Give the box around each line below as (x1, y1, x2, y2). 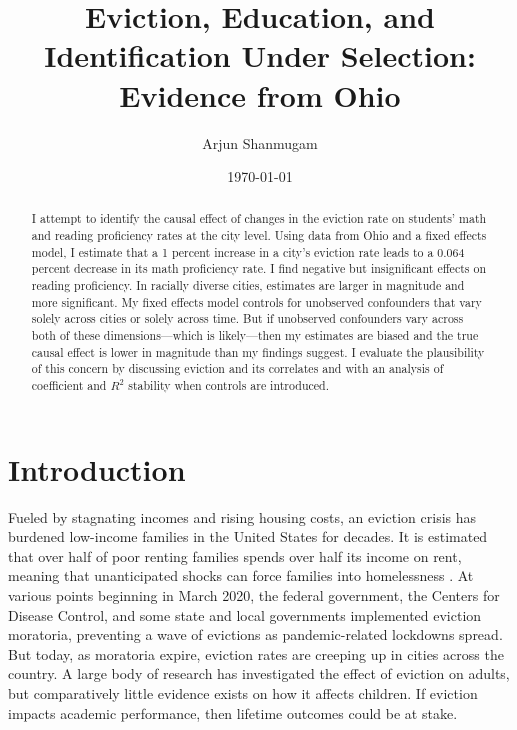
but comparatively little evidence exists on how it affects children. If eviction (8, 682, 478, 703)
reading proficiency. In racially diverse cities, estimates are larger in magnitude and (31, 277, 465, 294)
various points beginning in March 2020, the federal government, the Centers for (8, 585, 500, 606)
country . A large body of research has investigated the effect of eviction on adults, (8, 663, 510, 684)
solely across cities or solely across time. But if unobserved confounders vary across (31, 310, 464, 327)
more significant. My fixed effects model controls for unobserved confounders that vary (31, 293, 482, 310)
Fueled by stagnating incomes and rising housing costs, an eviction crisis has (8, 506, 477, 527)
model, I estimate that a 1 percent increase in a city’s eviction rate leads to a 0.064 (31, 243, 465, 260)
